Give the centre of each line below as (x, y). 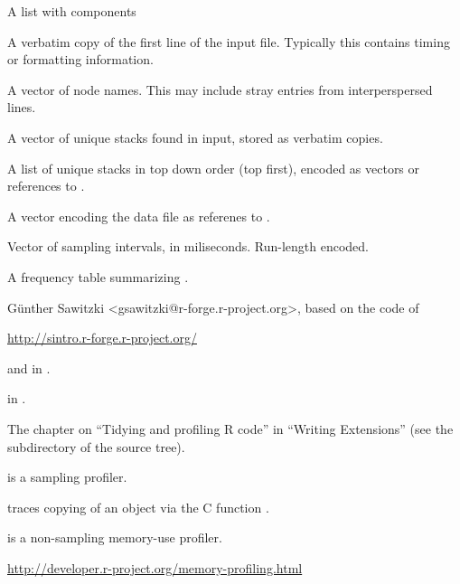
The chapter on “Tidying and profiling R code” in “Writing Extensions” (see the (230, 428)
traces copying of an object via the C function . (138, 507)
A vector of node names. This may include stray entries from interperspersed (220, 89)
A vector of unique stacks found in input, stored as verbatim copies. (195, 137)
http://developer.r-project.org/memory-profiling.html (155, 567)
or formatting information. (80, 59)
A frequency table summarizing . (98, 276)
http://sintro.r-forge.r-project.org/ (102, 338)
